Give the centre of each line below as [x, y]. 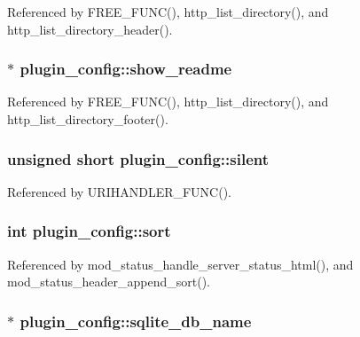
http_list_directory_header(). [90, 29]
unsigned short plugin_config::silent [138, 158]
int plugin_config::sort [89, 231]
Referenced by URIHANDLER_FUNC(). [120, 191]
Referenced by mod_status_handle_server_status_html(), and [180, 264]
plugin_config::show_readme [126, 69]
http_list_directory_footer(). [88, 119]
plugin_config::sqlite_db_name [136, 321]
